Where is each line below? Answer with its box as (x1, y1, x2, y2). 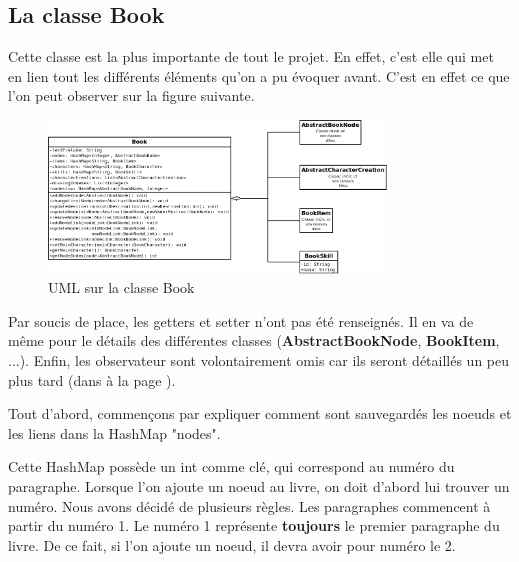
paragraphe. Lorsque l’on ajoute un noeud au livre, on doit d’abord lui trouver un (8, 476, 510, 496)
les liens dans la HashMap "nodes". (8, 422, 221, 443)
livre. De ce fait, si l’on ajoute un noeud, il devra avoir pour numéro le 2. (8, 534, 456, 555)
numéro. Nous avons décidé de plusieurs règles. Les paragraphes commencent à (8, 495, 491, 516)
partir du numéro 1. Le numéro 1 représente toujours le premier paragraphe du (8, 515, 500, 536)
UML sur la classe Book (48, 277, 195, 298)
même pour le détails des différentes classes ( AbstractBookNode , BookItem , (8, 330, 500, 351)
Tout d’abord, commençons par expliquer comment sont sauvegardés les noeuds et (8, 403, 512, 424)
